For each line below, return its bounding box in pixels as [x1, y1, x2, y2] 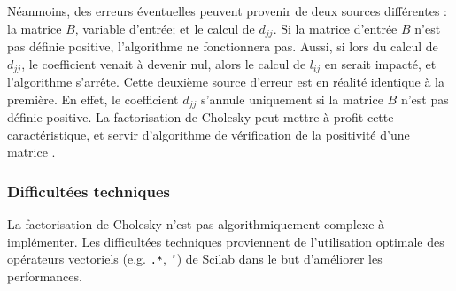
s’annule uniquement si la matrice [200, 89, 383, 108]
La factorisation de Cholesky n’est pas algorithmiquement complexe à [7, 215, 385, 234]
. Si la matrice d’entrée [273, 19, 398, 37]
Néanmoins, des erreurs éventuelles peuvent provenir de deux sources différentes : [7, 2, 447, 19]
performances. [7, 266, 82, 285]
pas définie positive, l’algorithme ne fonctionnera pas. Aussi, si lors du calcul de [7, 37, 438, 56]
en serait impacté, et [324, 54, 437, 73]
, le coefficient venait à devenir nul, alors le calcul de [21, 54, 306, 73]
